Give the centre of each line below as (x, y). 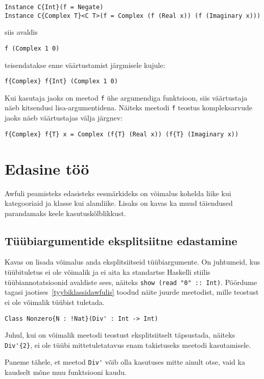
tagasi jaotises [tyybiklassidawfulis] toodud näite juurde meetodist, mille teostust (132, 292)
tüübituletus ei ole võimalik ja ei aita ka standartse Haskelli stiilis (107, 272)
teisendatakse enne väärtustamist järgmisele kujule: (85, 65)
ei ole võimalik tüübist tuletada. (55, 302)
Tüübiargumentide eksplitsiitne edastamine (121, 240)
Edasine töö (47, 168)
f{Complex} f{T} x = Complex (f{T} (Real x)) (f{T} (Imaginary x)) (122, 134)
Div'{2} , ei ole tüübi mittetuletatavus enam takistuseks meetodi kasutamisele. (128, 345)
